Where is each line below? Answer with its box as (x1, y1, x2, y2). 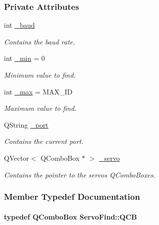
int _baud (4, 20, 35, 30)
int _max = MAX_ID (4, 86, 73, 96)
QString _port (4, 119, 49, 130)
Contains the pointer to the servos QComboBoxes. (4, 169, 156, 180)
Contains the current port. (4, 136, 84, 146)
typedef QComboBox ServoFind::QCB (4, 211, 137, 222)
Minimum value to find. (4, 70, 76, 80)
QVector (4, 152, 29, 163)
